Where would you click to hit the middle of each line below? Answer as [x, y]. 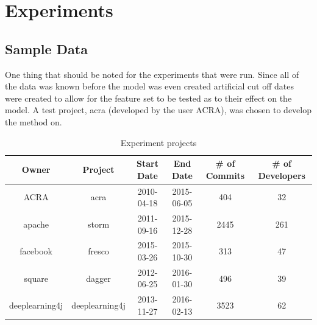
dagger [98, 278]
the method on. [34, 121]
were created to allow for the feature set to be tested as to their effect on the [148, 98]
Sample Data [46, 48]
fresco [98, 251]
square [36, 278]
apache [36, 224]
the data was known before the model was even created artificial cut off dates [149, 86]
